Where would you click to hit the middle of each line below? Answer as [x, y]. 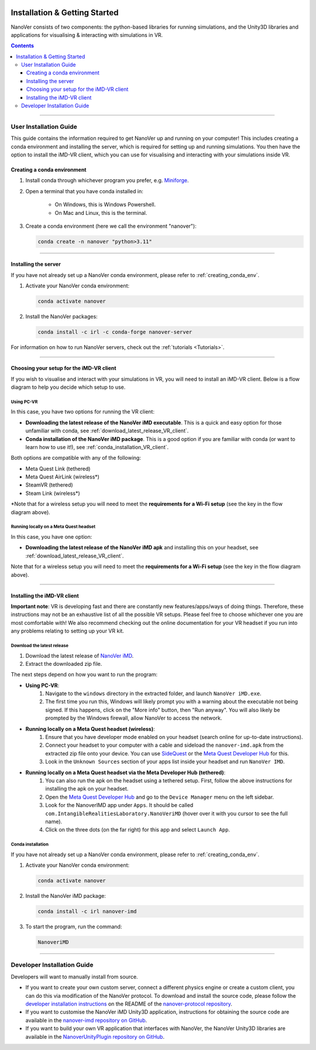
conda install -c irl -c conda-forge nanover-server [115, 332]
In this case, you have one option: [51, 537]
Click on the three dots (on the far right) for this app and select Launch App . [138, 830]
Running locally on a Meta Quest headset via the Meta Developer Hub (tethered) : [126, 772]
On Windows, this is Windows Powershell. [105, 204]
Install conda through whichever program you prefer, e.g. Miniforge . [107, 180]
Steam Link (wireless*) [53, 493]
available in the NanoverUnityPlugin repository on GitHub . [95, 1037]
